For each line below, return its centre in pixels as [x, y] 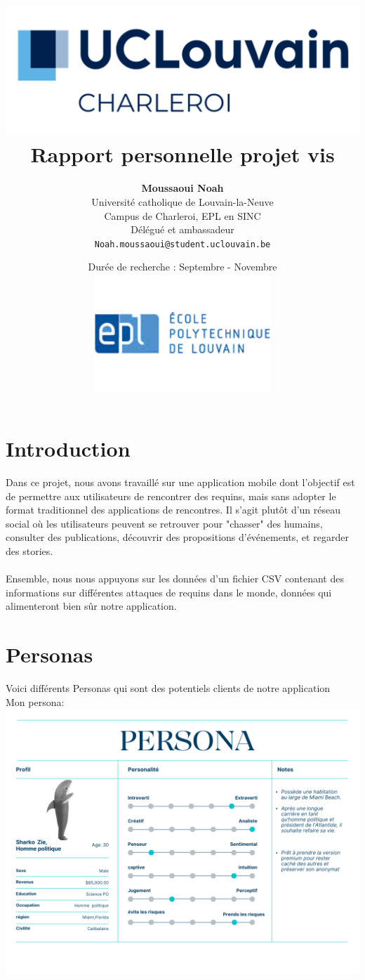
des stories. [29, 550]
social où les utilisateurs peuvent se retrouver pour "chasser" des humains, [164, 523]
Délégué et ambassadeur [182, 229]
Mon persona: [35, 701]
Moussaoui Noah [182, 188]
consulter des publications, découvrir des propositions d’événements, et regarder [177, 537]
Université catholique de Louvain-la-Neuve [182, 201]
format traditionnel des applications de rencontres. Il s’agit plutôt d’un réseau [173, 510]
